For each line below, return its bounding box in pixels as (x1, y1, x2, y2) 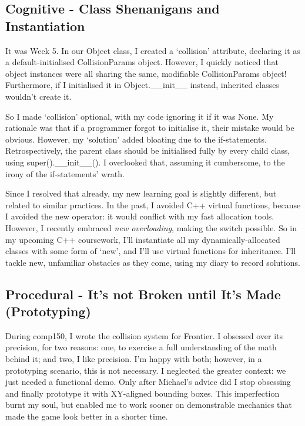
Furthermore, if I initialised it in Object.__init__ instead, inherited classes (5, 79, 279, 91)
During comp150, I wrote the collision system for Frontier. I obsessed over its (5, 329, 283, 342)
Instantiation (5, 16, 85, 35)
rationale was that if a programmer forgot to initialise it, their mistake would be (5, 121, 294, 134)
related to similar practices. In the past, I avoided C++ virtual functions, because (5, 198, 301, 211)
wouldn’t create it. (5, 90, 72, 102)
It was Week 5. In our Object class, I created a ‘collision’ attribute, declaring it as (5, 44, 300, 56)
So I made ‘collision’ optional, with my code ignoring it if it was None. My (5, 110, 274, 122)
